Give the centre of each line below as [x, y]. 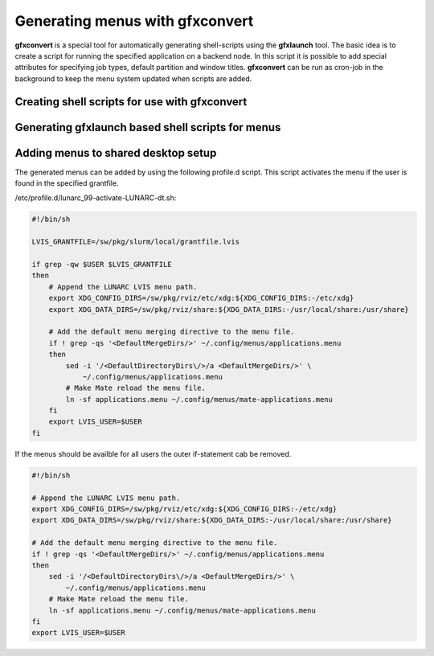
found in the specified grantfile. [67, 183]
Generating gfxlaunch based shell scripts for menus [148, 127]
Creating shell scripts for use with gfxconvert [131, 102]
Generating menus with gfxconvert [134, 21]
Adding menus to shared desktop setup [116, 153]
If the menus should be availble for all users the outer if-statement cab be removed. [153, 453]
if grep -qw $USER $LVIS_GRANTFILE [102, 264]
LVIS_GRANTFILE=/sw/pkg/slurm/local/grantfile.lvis [136, 242]
